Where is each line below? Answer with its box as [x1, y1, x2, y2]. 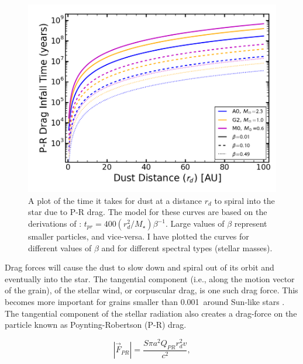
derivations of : [28, 217, 82, 230]
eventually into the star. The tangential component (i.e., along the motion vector [5, 272, 295, 285]
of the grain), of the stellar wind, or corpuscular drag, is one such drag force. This [5, 284, 298, 296]
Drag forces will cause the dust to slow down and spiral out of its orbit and [5, 261, 274, 273]
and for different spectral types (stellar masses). [101, 241, 273, 254]
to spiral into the [214, 194, 275, 206]
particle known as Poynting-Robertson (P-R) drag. [5, 318, 187, 331]
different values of [28, 241, 92, 254]
